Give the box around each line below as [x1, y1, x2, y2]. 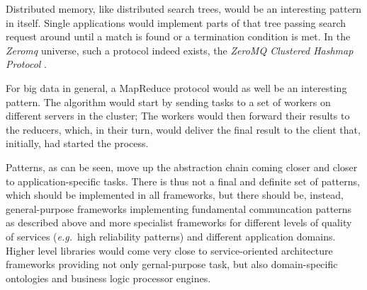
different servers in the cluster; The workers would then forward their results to [6, 108, 350, 123]
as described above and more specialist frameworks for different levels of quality [6, 215, 352, 230]
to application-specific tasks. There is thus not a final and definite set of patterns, [6, 173, 360, 188]
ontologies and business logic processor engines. [6, 270, 211, 285]
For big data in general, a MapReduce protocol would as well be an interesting [6, 80, 347, 95]
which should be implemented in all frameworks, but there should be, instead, [6, 187, 344, 202]
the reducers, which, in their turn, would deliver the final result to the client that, [6, 122, 361, 137]
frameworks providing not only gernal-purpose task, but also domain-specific [6, 257, 338, 272]
